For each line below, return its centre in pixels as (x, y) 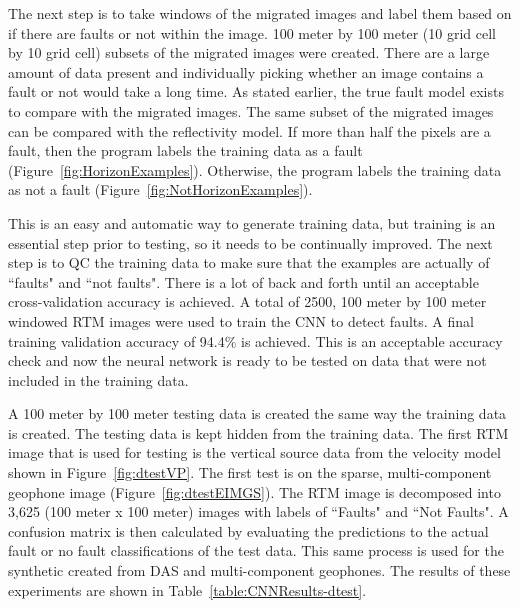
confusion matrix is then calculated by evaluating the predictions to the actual (248, 530)
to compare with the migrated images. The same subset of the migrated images (251, 110)
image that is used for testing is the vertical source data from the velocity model (254, 452)
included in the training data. (98, 379)
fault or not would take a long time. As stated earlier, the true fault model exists (256, 91)
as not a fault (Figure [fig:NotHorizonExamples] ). (160, 189)
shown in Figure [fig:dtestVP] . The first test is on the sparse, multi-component (250, 472)
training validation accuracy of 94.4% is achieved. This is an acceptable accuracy (255, 340)
